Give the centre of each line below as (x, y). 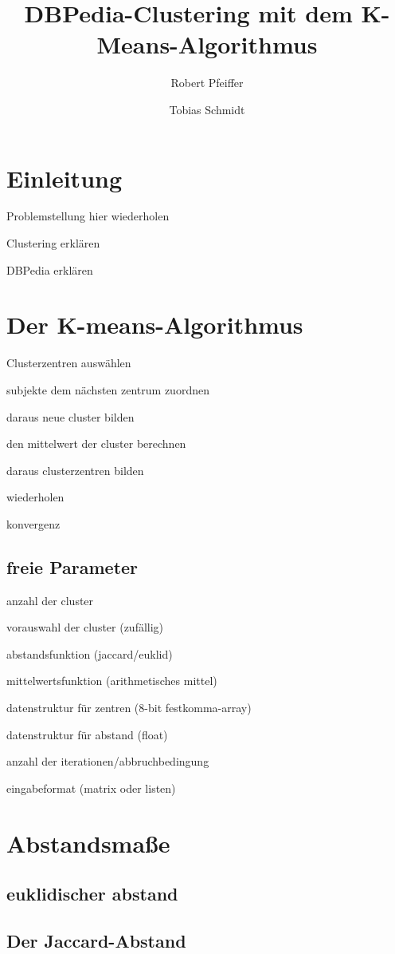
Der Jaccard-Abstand (96, 940)
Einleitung (65, 178)
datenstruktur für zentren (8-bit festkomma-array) (129, 708)
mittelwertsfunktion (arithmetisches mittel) (112, 681)
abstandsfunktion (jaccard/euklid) (90, 653)
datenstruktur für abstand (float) (87, 734)
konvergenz (33, 523)
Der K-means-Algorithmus (155, 325)
